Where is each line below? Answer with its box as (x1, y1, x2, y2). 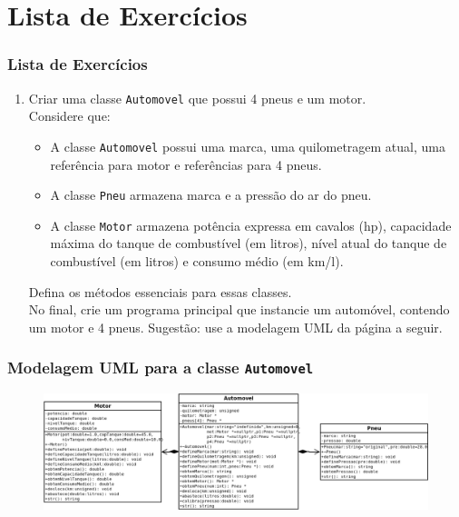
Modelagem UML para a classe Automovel (7, 356, 314, 379)
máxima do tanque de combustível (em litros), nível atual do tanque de (50, 234, 447, 253)
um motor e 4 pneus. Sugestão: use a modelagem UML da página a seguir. (28, 317, 443, 336)
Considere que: (28, 106, 111, 125)
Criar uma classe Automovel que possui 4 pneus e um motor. (28, 88, 366, 107)
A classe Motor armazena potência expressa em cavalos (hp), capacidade (50, 215, 452, 234)
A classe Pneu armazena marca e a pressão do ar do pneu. (50, 185, 372, 204)
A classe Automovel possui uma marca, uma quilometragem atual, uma (50, 136, 445, 155)
